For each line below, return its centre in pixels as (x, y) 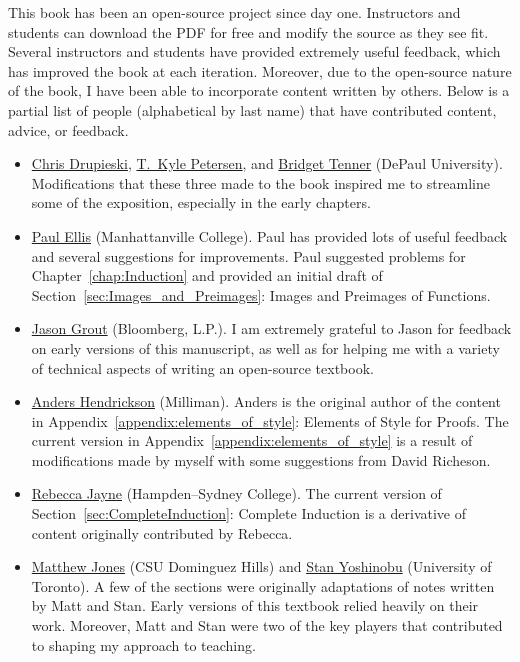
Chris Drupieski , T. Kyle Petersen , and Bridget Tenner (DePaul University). (267, 163)
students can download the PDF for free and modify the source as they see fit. (248, 31)
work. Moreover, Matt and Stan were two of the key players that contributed (267, 625)
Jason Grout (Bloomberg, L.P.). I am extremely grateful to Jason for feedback (271, 328)
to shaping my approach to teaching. (143, 644)
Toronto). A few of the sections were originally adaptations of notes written (263, 585)
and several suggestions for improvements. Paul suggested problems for (248, 255)
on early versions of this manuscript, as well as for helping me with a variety (265, 347)
